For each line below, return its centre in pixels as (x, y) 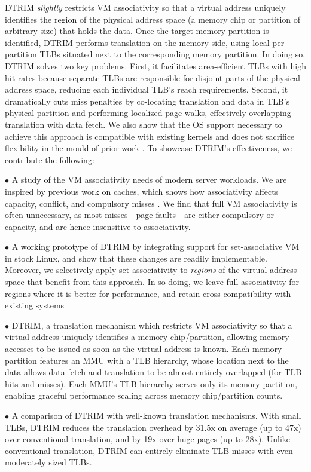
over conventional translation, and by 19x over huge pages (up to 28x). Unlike (148, 439)
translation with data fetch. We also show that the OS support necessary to (144, 124)
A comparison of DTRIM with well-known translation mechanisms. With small (156, 415)
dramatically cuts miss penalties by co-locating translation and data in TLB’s (147, 101)
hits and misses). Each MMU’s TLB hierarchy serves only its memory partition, (151, 383)
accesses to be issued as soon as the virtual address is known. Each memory (144, 349)
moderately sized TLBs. (48, 462)
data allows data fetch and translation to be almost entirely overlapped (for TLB (153, 372)
